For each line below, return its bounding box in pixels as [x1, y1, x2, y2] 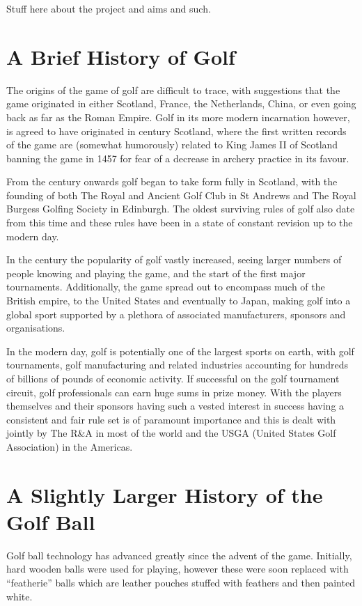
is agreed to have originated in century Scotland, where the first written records [6, 123, 347, 138]
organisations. [6, 320, 65, 335]
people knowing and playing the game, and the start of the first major [6, 265, 306, 280]
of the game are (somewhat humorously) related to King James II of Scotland [6, 137, 338, 152]
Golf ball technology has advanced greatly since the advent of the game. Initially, [6, 547, 352, 562]
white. [6, 589, 33, 603]
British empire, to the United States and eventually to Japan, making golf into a [6, 293, 351, 308]
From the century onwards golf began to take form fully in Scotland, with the [6, 174, 338, 189]
